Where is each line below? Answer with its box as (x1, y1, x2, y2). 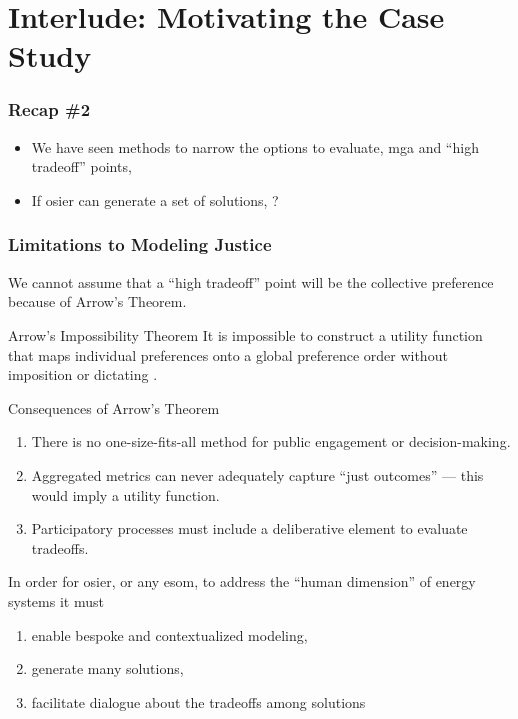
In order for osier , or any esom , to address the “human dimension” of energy (8, 571, 476, 592)
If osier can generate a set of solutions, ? (31, 189, 279, 210)
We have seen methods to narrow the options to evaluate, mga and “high (31, 136, 479, 157)
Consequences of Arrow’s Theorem (8, 397, 220, 418)
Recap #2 (8, 97, 91, 122)
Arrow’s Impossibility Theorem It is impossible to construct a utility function (8, 324, 483, 345)
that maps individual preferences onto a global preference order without (8, 344, 448, 365)
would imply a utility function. (31, 484, 220, 505)
